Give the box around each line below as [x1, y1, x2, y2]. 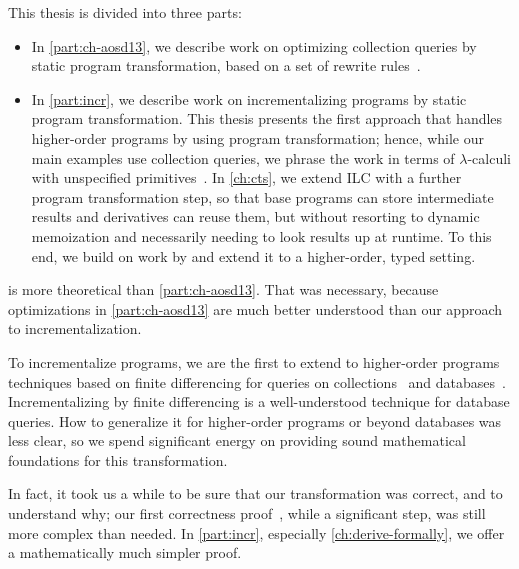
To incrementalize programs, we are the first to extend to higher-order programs [8, 351, 500, 372]
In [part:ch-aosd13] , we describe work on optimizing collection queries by [31, 35, 477, 56]
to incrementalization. [8, 318, 142, 339]
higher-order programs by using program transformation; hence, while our [31, 127, 484, 148]
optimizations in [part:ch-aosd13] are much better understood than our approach [8, 298, 503, 319]
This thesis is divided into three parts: [8, 2, 242, 22]
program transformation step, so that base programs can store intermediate [31, 186, 494, 207]
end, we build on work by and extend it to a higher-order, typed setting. [31, 245, 476, 266]
